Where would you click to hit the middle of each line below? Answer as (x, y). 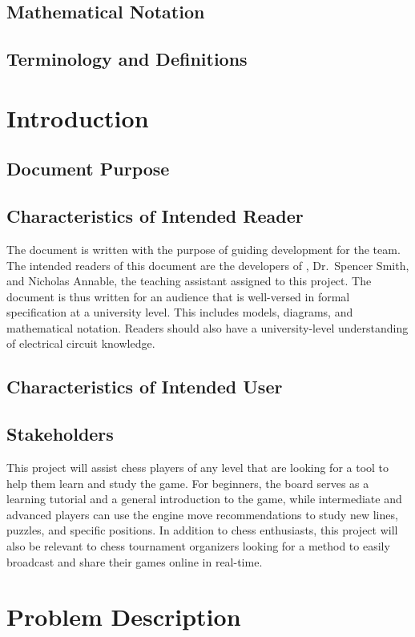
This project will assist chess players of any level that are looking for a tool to (198, 468)
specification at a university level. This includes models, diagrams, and (180, 312)
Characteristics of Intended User (145, 387)
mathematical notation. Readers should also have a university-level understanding (207, 327)
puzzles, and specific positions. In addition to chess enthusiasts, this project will (202, 530)
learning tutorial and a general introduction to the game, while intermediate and (204, 499)
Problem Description (124, 617)
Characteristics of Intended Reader (155, 216)
